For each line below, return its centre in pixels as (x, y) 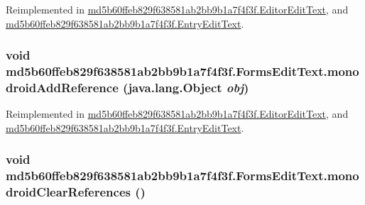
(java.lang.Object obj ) (186, 87)
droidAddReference (62, 87)
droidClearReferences (68, 192)
